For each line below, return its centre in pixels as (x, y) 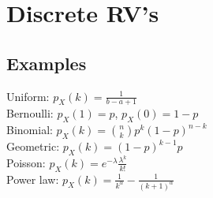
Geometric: (33, 146)
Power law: (33, 179)
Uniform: (28, 96)
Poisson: (26, 162)
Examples (47, 63)
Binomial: (30, 130)
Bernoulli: (30, 113)
